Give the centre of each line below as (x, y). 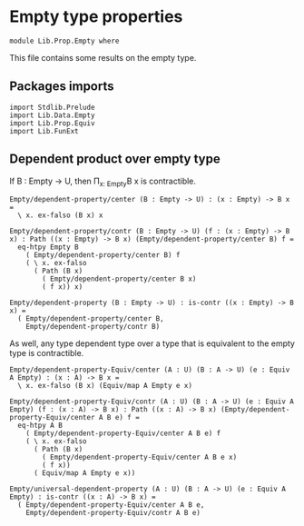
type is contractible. (47, 353)
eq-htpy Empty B (48, 247)
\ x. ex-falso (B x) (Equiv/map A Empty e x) (105, 386)
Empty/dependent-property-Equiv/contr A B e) (113, 513)
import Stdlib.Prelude (52, 107)
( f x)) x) (63, 287)
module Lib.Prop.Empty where (64, 41)
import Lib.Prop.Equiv (52, 123)
